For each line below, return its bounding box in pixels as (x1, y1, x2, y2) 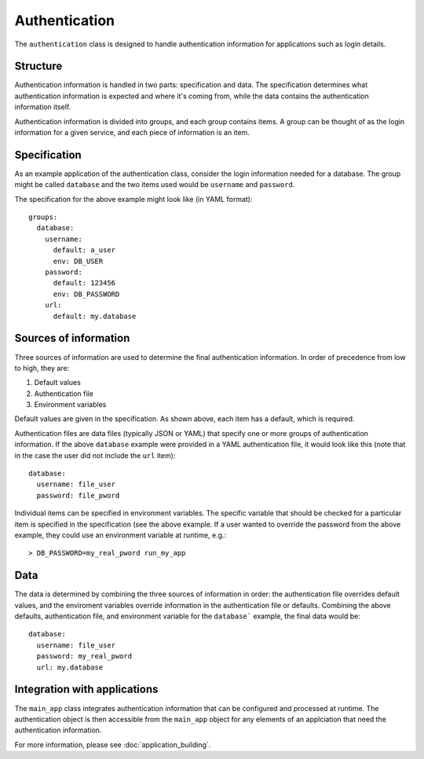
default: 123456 (53, 279, 116, 288)
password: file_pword (36, 491, 120, 500)
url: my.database (36, 662, 104, 672)
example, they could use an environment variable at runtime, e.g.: (14, 530, 227, 540)
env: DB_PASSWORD (53, 289, 120, 299)
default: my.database (53, 311, 137, 321)
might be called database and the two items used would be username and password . (14, 180, 295, 189)
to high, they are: (14, 363, 70, 372)
